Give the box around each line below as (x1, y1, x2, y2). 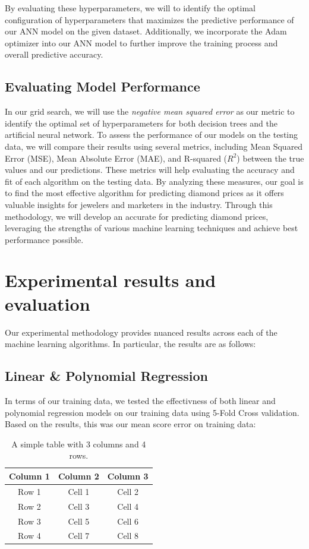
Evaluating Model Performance (5, 77, 200, 96)
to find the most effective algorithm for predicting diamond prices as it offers (5, 187, 284, 199)
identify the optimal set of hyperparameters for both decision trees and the (5, 116, 278, 129)
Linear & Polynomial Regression (5, 367, 208, 385)
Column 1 (9, 469, 50, 482)
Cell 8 (117, 529, 139, 542)
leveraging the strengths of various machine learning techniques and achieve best (5, 222, 298, 234)
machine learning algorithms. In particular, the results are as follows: (5, 337, 256, 350)
